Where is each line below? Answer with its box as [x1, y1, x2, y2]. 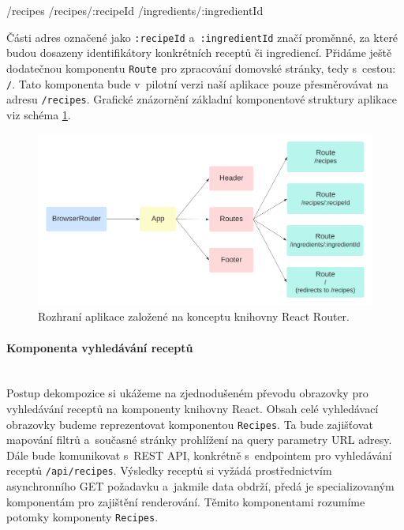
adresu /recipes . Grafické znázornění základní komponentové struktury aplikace [6, 91, 397, 107]
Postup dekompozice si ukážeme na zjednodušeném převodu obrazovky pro [6, 385, 368, 401]
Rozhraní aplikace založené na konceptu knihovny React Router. [38, 308, 350, 325]
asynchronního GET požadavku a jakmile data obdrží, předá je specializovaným [6, 478, 395, 494]
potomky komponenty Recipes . [6, 509, 159, 525]
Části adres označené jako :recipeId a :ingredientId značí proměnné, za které [6, 28, 398, 45]
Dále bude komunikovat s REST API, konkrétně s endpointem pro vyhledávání [6, 446, 392, 463]
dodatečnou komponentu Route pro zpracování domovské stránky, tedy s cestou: [6, 59, 396, 76]
